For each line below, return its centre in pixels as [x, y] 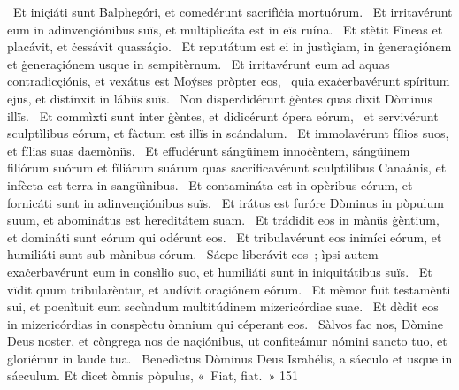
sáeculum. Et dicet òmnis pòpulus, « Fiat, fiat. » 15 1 [153, 375]
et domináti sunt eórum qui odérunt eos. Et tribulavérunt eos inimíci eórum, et [225, 237]
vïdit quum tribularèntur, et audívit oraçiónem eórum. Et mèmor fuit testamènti [229, 289]
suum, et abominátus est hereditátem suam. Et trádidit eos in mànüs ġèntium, [223, 220]
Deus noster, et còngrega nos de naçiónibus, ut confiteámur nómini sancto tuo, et [227, 341]
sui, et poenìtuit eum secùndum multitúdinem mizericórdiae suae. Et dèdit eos [223, 306]
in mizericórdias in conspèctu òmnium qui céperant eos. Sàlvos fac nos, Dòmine [226, 323]
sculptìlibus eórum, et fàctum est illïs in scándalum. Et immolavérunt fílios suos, [228, 133]
